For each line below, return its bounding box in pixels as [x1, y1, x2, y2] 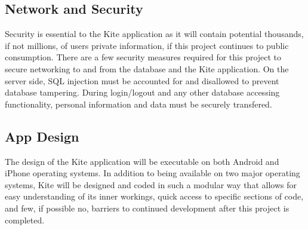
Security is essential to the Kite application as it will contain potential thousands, [5, 27, 304, 40]
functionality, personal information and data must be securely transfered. [5, 97, 272, 110]
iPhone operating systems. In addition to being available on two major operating [5, 167, 300, 179]
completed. [5, 213, 45, 226]
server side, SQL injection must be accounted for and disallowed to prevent [5, 74, 279, 87]
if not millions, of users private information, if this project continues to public [5, 39, 289, 51]
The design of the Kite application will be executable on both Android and [5, 155, 279, 167]
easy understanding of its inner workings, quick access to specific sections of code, [5, 190, 304, 203]
